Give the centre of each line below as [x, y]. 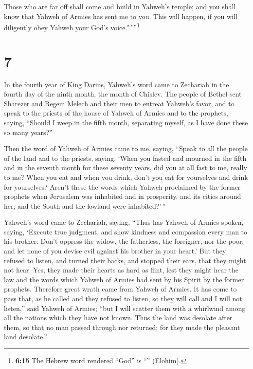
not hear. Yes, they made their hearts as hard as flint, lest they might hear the [121, 270]
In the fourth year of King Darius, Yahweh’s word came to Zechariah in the [117, 84]
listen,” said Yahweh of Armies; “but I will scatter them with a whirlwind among [125, 308]
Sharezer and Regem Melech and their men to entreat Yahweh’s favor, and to [119, 103]
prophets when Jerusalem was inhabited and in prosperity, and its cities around [123, 196]
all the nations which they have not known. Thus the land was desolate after [118, 318]
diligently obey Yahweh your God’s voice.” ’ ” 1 [72, 27]
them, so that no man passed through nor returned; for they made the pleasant [122, 327]
